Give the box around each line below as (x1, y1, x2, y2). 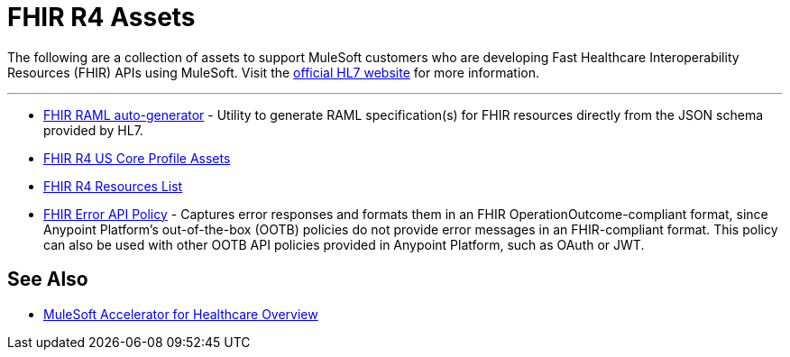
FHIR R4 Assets (7, 2, 196, 32)
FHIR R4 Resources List (43, 178, 183, 194)
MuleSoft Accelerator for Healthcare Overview (43, 306, 318, 322)
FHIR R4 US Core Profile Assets (43, 150, 231, 166)
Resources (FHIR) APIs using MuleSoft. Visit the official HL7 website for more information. (7, 64, 540, 80)
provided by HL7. (43, 122, 143, 138)
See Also (7, 268, 88, 291)
